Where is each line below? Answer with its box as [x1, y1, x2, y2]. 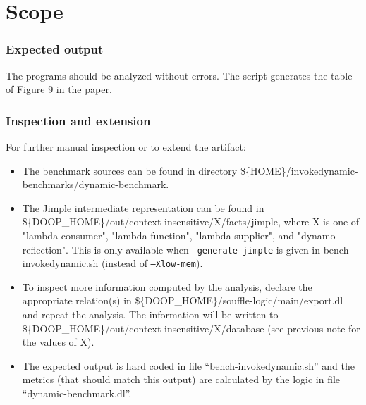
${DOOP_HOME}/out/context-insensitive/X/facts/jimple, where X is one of [22, 214, 360, 229]
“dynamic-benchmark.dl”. [22, 386, 132, 401]
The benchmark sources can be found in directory [22, 163, 238, 177]
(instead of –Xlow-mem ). [101, 256, 203, 270]
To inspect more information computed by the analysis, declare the [22, 279, 312, 294]
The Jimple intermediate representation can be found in [22, 200, 264, 215]
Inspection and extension [6, 111, 151, 129]
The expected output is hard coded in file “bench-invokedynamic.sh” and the [22, 358, 355, 373]
